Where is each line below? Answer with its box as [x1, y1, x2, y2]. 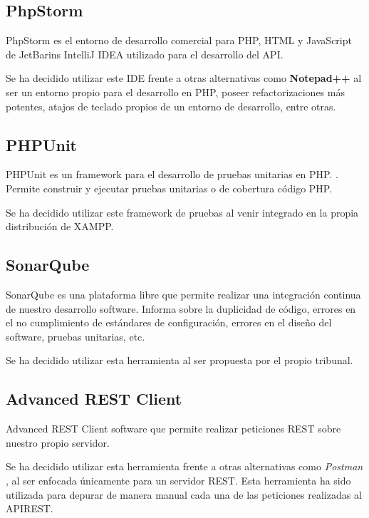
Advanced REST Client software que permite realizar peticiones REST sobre [6, 421, 341, 436]
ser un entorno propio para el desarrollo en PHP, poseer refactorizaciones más [6, 84, 345, 99]
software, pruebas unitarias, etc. [6, 328, 145, 343]
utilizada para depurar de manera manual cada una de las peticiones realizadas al [6, 487, 362, 502]
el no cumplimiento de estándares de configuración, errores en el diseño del [6, 315, 332, 330]
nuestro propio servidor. [6, 435, 110, 450]
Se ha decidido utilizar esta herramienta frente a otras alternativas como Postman [6, 459, 363, 474]
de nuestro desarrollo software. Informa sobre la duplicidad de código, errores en [6, 301, 356, 316]
